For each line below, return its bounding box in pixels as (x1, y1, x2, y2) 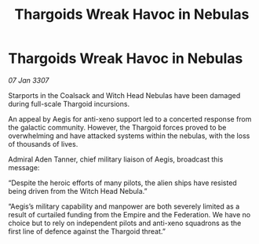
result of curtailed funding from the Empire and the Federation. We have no (8, 209, 251, 219)
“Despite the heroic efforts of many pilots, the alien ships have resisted (8, 178, 237, 188)
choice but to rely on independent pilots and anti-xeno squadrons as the (8, 218, 242, 228)
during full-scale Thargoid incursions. (8, 99, 130, 108)
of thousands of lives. (8, 139, 78, 148)
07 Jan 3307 (8, 75, 49, 85)
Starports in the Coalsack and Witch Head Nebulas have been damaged (8, 90, 241, 100)
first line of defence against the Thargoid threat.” (8, 226, 166, 236)
